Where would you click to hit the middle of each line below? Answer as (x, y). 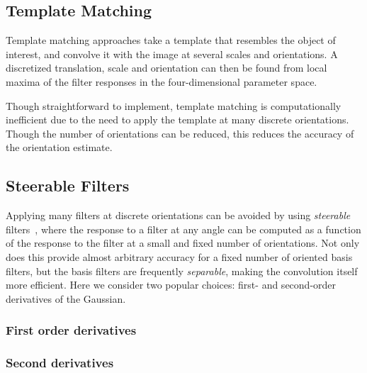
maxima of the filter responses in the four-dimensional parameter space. (162, 81)
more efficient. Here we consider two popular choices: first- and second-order (171, 285)
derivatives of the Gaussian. (66, 298)
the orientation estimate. (59, 147)
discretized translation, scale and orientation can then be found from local (166, 68)
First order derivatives (71, 330)
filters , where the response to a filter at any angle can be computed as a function (183, 229)
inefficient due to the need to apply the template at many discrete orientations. (177, 119)
